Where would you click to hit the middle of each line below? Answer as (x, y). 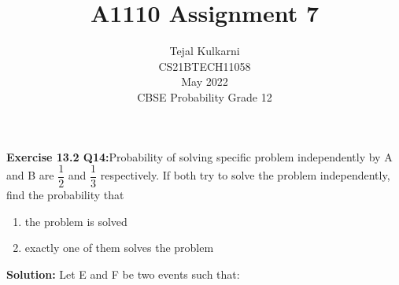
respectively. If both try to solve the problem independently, (245, 175)
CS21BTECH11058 (205, 66)
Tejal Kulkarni (205, 51)
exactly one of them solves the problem (119, 248)
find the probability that (65, 195)
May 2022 (205, 81)
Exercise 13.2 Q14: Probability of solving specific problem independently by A (199, 156)
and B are (30, 175)
